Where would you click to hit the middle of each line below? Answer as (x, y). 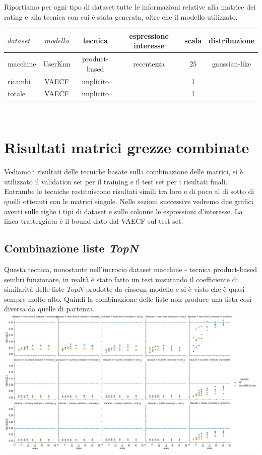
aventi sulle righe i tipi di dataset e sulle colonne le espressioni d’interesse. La (123, 211)
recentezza (149, 63)
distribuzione (231, 41)
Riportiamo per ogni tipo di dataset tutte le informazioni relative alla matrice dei (130, 7)
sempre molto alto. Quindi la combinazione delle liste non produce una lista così (128, 299)
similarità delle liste (34, 289)
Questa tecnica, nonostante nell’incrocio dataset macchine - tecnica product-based (131, 269)
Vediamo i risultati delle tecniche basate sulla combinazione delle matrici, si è (124, 172)
